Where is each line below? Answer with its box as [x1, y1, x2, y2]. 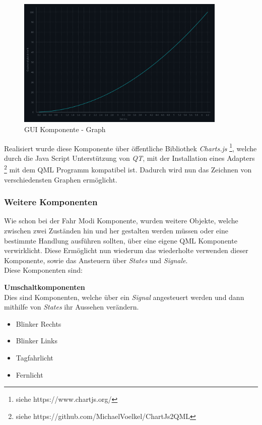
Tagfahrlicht [16, 352, 53, 362]
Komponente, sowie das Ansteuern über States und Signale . [4, 255, 188, 265]
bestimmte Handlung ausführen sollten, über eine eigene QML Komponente [4, 235, 237, 246]
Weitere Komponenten [4, 196, 98, 208]
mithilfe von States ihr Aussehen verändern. [4, 301, 139, 312]
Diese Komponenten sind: [4, 265, 83, 275]
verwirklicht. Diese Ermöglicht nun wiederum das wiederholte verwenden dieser [4, 245, 248, 256]
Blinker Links [16, 335, 57, 346]
